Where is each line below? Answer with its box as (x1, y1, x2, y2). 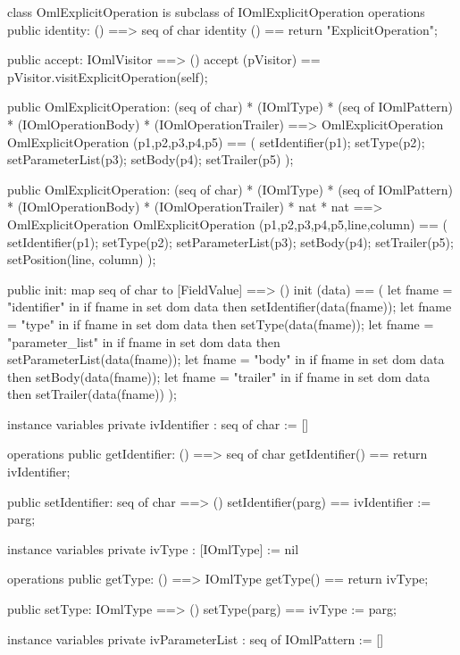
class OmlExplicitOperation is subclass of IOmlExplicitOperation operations (7, 3, 425, 21)
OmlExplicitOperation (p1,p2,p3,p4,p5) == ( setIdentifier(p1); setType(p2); (7, 132, 425, 151)
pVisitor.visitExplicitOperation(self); (7, 67, 208, 86)
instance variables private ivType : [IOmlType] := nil (7, 539, 299, 558)
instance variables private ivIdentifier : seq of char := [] (7, 414, 309, 433)
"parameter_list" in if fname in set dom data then (7, 332, 280, 351)
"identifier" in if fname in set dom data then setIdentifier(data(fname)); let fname (7, 297, 452, 316)
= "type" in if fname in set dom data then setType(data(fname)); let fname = (7, 314, 434, 333)
